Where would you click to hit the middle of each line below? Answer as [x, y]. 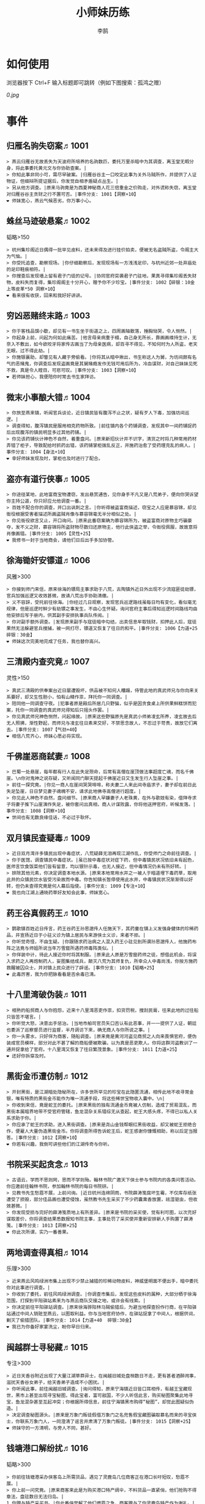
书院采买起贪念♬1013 [47, 1164]
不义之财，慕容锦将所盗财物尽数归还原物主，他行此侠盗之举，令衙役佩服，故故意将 [109, 527]
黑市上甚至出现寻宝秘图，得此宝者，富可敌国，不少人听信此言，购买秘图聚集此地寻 [104, 1396]
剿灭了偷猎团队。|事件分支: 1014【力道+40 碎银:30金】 [70, 1321]
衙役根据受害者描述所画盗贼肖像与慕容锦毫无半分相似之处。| [72, 514]
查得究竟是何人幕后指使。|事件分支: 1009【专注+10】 [88, 886]
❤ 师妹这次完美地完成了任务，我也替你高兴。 [55, 641]
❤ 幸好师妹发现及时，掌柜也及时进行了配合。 [55, 459]
